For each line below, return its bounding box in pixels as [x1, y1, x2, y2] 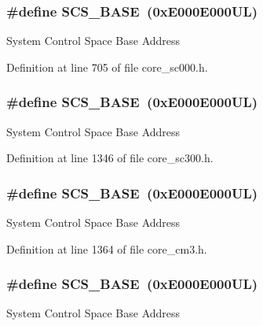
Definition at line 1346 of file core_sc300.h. [6, 150, 214, 166]
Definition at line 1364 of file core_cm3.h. [6, 240, 207, 257]
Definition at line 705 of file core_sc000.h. [6, 58, 208, 75]
